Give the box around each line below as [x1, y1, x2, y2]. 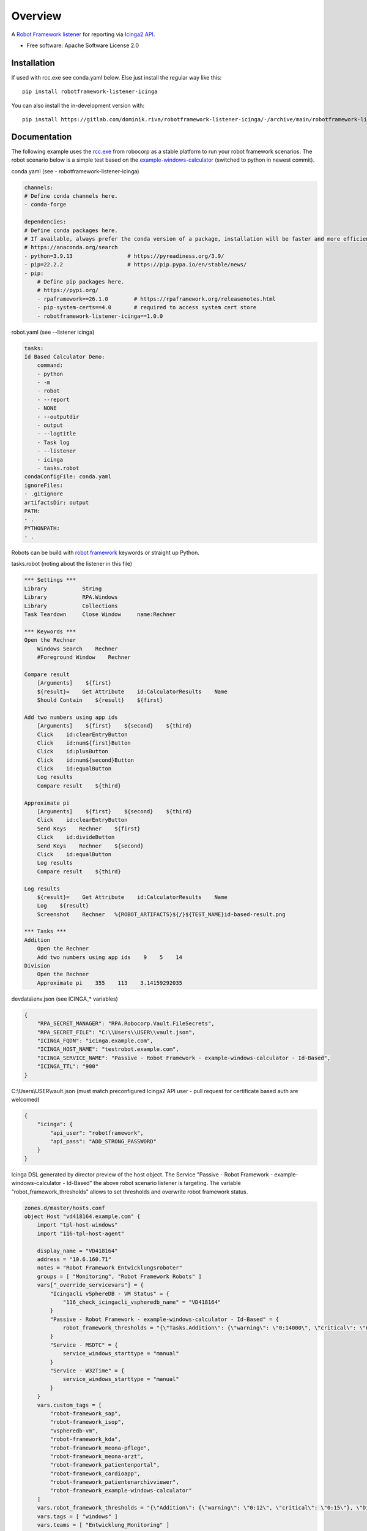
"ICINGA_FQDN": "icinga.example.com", [37, 1037, 154, 1044]
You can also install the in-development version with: [11, 102, 145, 109]
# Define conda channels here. [24, 193, 119, 200]
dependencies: [24, 218, 67, 225]
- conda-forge [24, 201, 67, 208]
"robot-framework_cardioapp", [50, 1470, 141, 1477]
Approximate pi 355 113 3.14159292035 [37, 979, 183, 986]
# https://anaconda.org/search [24, 244, 119, 251]
